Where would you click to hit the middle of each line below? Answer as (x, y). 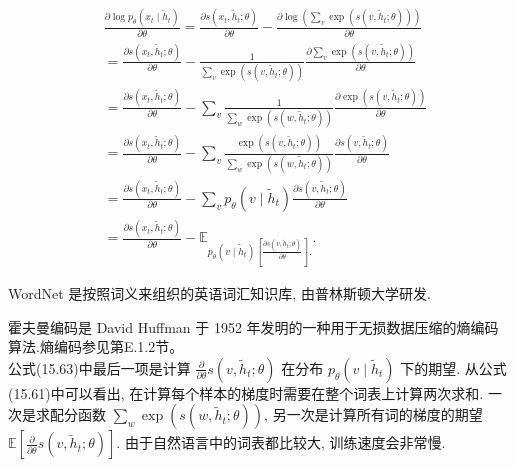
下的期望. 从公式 (453, 367)
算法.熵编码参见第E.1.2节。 (96, 346)
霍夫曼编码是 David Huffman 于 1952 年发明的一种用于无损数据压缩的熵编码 (253, 326)
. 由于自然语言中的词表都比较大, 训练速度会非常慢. (281, 442)
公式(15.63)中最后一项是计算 (99, 367)
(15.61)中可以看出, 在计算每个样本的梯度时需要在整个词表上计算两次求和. (246, 392)
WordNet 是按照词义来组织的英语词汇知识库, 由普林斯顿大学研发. (219, 292)
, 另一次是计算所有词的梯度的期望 (373, 414)
